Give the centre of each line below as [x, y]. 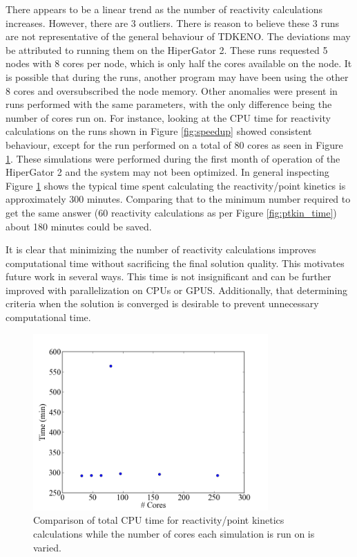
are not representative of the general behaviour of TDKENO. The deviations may [178, 36]
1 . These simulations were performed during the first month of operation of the [173, 158]
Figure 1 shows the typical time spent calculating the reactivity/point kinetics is [176, 185]
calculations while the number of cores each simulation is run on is [174, 533]
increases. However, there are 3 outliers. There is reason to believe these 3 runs [172, 22]
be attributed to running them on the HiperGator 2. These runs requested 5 [167, 49]
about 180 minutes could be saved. [79, 226]
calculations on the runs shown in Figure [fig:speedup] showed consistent [159, 131]
